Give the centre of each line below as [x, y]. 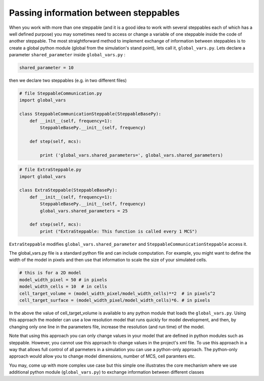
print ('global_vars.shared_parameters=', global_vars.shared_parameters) [132, 155]
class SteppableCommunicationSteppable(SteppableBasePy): [90, 114]
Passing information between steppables [94, 13]
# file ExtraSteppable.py [50, 170]
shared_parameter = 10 [46, 68]
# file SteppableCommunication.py [61, 94]
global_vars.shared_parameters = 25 [84, 211]
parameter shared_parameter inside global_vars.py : [67, 55]
